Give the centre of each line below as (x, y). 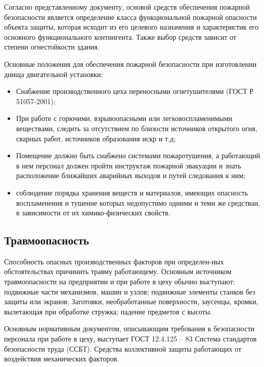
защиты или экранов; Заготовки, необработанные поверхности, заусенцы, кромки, (131, 301)
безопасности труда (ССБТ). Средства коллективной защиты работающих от (123, 348)
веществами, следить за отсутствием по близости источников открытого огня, (137, 128)
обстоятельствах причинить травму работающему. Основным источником (118, 271)
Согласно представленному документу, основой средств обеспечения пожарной (127, 7)
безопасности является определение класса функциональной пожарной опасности (130, 17)
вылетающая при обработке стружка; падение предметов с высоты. (108, 311)
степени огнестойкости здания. (52, 47)
